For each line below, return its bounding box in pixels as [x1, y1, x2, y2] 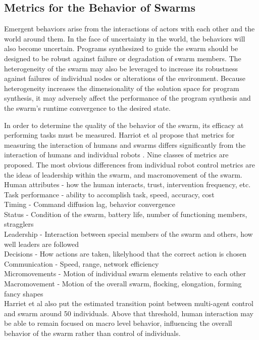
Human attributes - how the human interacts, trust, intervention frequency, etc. [4, 179, 251, 190]
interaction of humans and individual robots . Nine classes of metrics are [4, 149, 229, 160]
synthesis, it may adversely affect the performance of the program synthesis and [4, 93, 251, 103]
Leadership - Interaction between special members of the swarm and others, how [4, 229, 253, 239]
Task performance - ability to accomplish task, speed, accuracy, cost [4, 189, 215, 199]
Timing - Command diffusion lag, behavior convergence [4, 199, 175, 209]
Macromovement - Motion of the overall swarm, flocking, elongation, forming [4, 278, 242, 289]
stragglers [4, 219, 34, 229]
